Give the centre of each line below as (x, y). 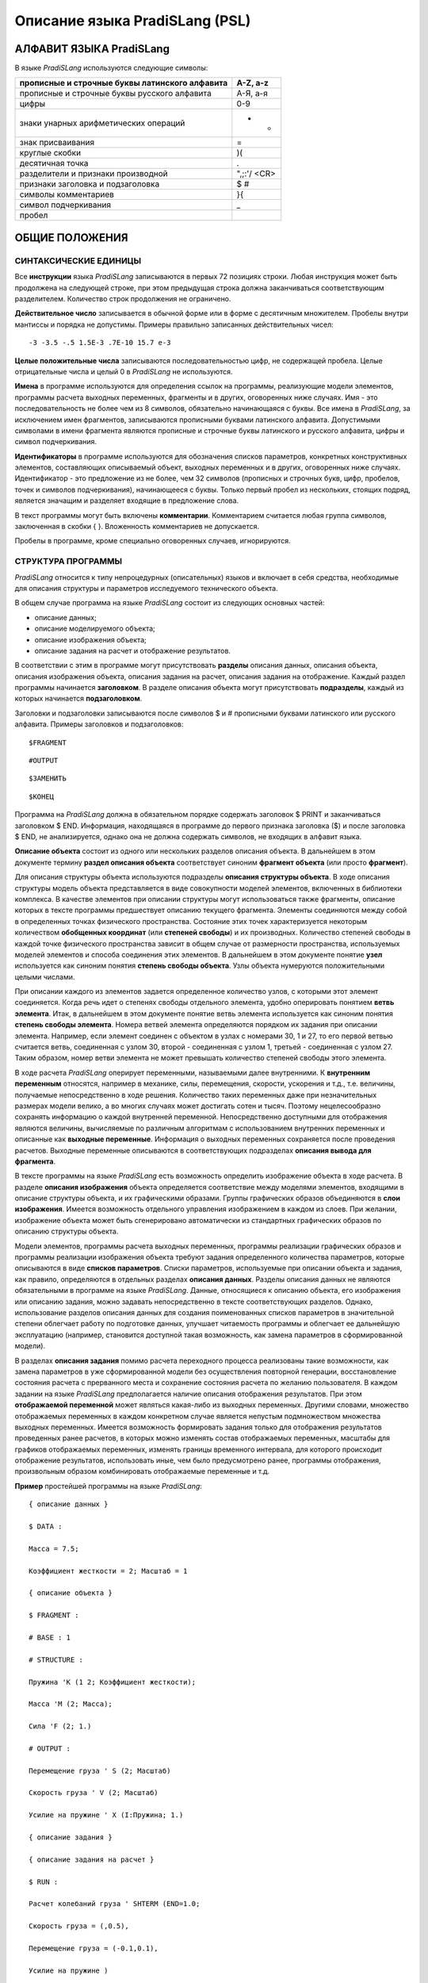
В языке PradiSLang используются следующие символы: (111, 68)
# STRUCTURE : (56, 1659)
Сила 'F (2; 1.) (60, 1726)
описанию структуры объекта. (67, 1231)
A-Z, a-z (252, 83)
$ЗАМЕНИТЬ (48, 779)
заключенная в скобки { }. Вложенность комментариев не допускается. (137, 527)
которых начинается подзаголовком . (78, 699)
